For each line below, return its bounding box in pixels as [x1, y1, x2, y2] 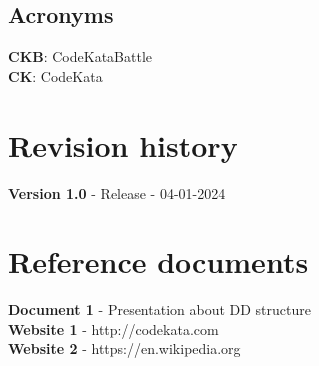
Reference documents [8, 241, 309, 282]
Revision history [8, 124, 238, 165]
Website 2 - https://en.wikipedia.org [8, 338, 241, 359]
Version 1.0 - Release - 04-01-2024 [8, 182, 226, 203]
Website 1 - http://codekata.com [8, 318, 219, 339]
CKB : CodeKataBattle [8, 46, 153, 67]
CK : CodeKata [8, 65, 103, 86]
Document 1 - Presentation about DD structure [8, 299, 311, 320]
